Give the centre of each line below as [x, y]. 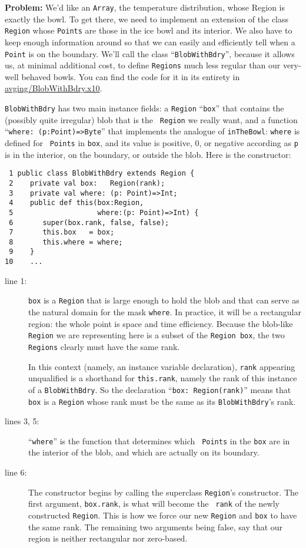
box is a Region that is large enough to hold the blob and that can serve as [164, 300]
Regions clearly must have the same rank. [104, 346]
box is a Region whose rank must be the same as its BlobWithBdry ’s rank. [162, 401]
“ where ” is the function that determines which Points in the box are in [159, 440]
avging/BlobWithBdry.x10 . [54, 88]
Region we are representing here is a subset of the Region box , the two [157, 335]
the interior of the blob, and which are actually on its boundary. [144, 452]
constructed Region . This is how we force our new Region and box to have [163, 515]
